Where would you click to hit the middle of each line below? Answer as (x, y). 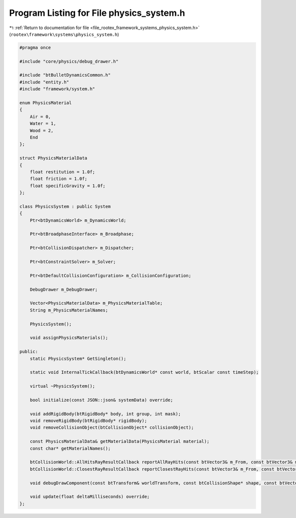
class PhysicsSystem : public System (65, 206)
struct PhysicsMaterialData (53, 158)
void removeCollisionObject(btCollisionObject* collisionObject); (112, 428)
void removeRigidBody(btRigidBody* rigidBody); (89, 421)
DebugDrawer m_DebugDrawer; (64, 289)
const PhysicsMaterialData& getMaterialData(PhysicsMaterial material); (120, 441)
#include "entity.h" (44, 82)
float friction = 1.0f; (58, 179)
